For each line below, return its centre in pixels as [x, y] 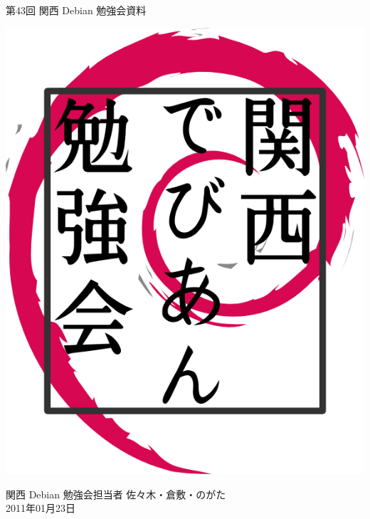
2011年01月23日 [41, 508]
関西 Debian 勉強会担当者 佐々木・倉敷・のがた [116, 494]
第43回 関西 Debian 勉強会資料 [76, 10]
